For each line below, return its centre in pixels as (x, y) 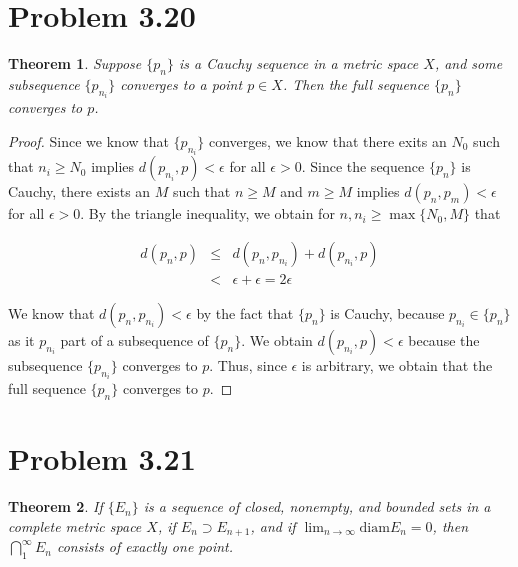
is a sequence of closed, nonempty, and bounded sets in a (317, 506)
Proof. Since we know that (88, 140)
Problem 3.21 (102, 458)
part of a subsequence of (134, 340)
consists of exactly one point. (145, 546)
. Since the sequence (363, 166)
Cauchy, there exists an (79, 191)
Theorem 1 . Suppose (75, 63)
